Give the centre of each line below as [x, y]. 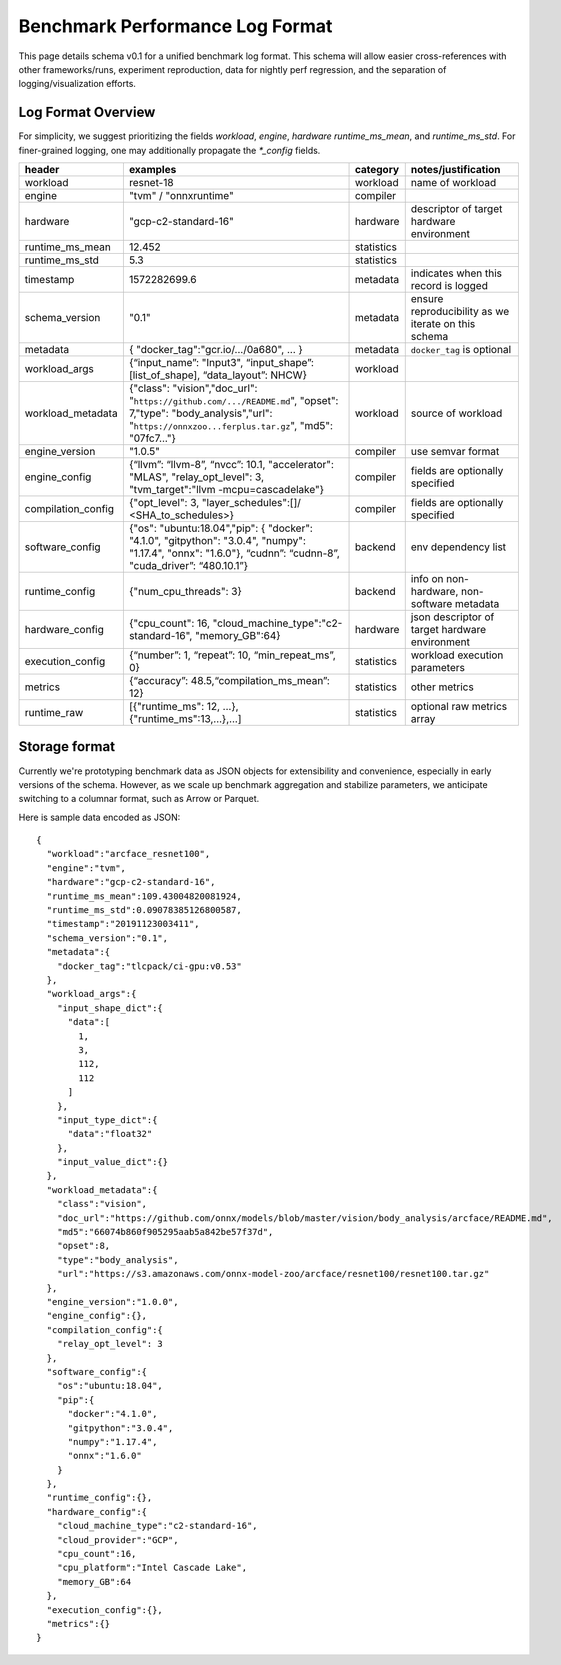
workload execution [457, 655]
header [42, 170]
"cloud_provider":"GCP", [117, 1539]
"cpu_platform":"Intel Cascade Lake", [152, 1568]
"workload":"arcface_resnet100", [128, 854]
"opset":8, [83, 1246]
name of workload [453, 183]
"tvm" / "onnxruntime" [181, 196]
